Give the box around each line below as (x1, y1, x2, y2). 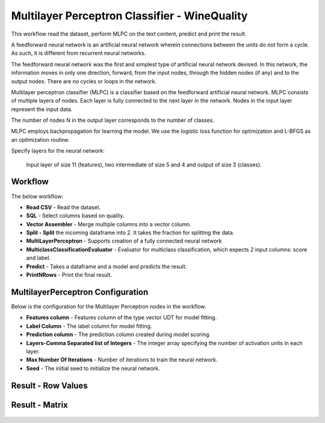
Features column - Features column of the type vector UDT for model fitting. (26, 314, 217, 321)
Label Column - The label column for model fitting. (26, 322, 152, 329)
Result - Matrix (11, 399, 69, 410)
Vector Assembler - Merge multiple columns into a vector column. (26, 220, 192, 227)
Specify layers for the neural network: (11, 147, 105, 154)
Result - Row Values (11, 380, 88, 390)
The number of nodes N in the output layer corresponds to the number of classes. (11, 116, 215, 124)
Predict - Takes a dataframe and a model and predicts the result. (26, 262, 187, 270)
